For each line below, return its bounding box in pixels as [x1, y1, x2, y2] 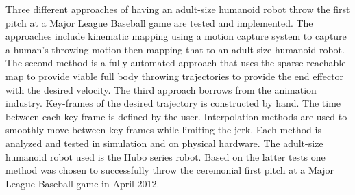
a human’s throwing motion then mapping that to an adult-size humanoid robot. [5, 42, 345, 56]
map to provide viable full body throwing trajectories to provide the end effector [5, 68, 344, 83]
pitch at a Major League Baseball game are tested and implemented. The [5, 15, 313, 29]
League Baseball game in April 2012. [5, 176, 160, 190]
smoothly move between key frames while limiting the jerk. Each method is [5, 122, 321, 137]
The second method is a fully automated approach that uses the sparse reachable [5, 55, 346, 70]
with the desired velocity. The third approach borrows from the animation [5, 82, 317, 96]
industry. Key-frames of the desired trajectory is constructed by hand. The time [5, 96, 341, 110]
